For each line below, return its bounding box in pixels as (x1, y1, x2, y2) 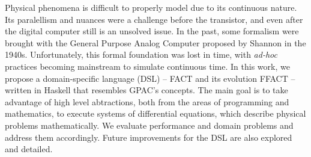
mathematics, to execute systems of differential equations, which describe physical (5, 107, 306, 120)
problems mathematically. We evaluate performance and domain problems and (5, 119, 294, 131)
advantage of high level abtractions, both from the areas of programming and (5, 95, 289, 108)
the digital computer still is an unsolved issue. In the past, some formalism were (5, 25, 299, 37)
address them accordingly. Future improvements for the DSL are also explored (5, 131, 292, 143)
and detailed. (5, 143, 53, 155)
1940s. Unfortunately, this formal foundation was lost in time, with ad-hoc (5, 48, 277, 61)
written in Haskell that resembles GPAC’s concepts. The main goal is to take (5, 84, 288, 96)
